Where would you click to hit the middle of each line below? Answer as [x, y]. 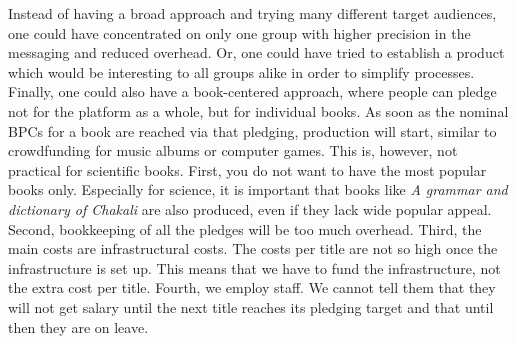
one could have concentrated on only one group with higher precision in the [239, 32]
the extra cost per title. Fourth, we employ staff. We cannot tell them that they [252, 287]
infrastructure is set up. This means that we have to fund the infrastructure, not [254, 267]
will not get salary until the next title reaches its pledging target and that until [251, 306]
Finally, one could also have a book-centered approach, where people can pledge [252, 91]
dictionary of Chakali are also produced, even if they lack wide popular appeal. [250, 208]
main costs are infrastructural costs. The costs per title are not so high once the [253, 248]
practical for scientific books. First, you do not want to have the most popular [247, 169]
